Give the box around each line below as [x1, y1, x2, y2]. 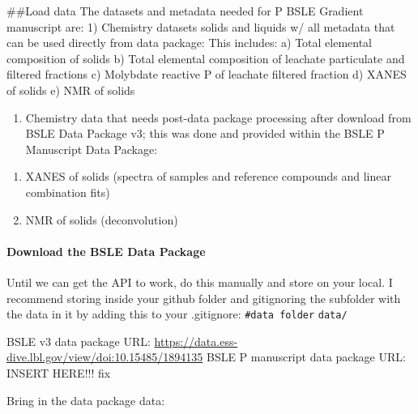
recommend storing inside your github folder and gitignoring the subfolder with [6, 289, 401, 306]
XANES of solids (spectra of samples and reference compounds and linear [25, 168, 391, 185]
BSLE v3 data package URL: [6, 332, 151, 349]
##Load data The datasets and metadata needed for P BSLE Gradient [6, 2, 364, 19]
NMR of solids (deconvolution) [25, 211, 178, 228]
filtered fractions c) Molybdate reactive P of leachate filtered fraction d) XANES [6, 66, 407, 83]
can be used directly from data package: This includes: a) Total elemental [6, 34, 373, 51]
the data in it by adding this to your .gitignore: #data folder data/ [6, 305, 348, 322]
